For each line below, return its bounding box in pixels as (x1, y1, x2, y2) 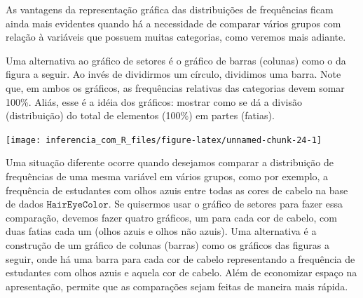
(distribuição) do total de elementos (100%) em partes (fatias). (6, 108, 275, 123)
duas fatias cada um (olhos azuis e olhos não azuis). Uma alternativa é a (6, 224, 317, 238)
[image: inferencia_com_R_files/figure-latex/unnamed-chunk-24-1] (6, 135, 322, 145)
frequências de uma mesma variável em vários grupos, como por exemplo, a (6, 169, 329, 183)
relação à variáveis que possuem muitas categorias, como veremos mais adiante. (6, 29, 346, 44)
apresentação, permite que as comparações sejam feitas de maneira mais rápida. (6, 278, 348, 293)
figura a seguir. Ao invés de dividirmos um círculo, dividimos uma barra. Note (6, 67, 341, 81)
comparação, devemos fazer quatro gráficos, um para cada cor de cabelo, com (6, 210, 337, 224)
